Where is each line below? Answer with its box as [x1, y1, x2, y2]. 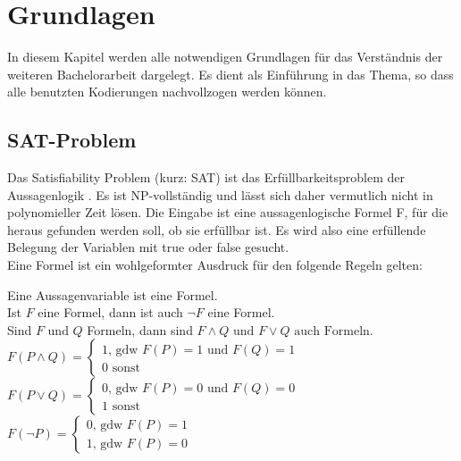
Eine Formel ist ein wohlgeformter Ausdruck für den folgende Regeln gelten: [7, 256, 423, 274]
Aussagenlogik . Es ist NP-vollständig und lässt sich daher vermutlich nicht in [7, 185, 433, 204]
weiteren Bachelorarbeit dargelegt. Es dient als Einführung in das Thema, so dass [7, 64, 454, 83]
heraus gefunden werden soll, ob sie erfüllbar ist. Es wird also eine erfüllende [7, 220, 426, 239]
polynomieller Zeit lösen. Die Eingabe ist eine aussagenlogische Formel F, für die [7, 203, 448, 222]
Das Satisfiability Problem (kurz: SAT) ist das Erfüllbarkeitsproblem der [7, 168, 405, 187]
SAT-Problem [7, 126, 137, 154]
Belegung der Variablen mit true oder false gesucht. [7, 238, 289, 256]
